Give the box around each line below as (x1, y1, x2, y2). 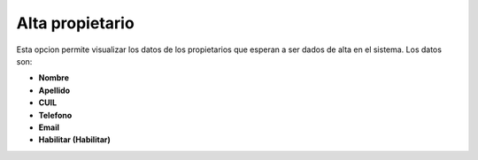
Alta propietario (16, 13, 135, 33)
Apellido (38, 85, 71, 95)
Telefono (38, 110, 73, 120)
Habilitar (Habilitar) (38, 134, 111, 145)
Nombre (38, 72, 70, 83)
